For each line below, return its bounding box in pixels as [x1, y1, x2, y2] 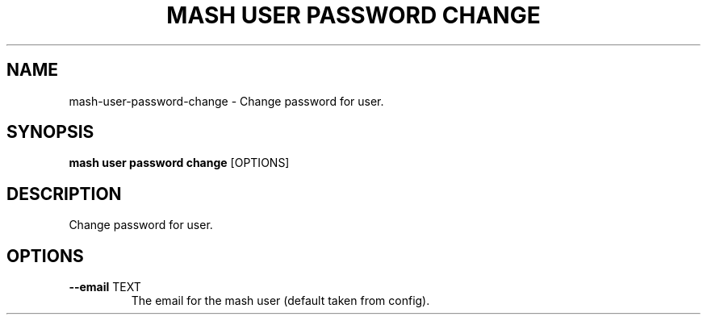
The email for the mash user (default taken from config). [131, 294, 430, 308]
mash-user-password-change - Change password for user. [69, 94, 384, 108]
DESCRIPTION [6, 183, 122, 204]
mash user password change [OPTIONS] [69, 156, 290, 170]
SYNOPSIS [6, 122, 94, 143]
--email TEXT [69, 280, 141, 294]
